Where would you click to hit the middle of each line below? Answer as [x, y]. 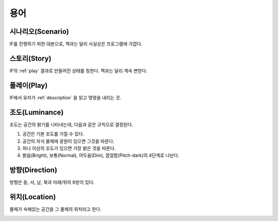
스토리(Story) [30, 58]
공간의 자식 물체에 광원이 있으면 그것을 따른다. [68, 141]
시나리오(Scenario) [39, 32]
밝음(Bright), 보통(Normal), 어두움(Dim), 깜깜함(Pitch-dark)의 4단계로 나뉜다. [101, 155]
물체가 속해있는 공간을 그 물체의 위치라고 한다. [56, 209]
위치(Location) [33, 197]
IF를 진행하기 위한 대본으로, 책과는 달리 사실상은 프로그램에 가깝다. [76, 44]
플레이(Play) [29, 85]
